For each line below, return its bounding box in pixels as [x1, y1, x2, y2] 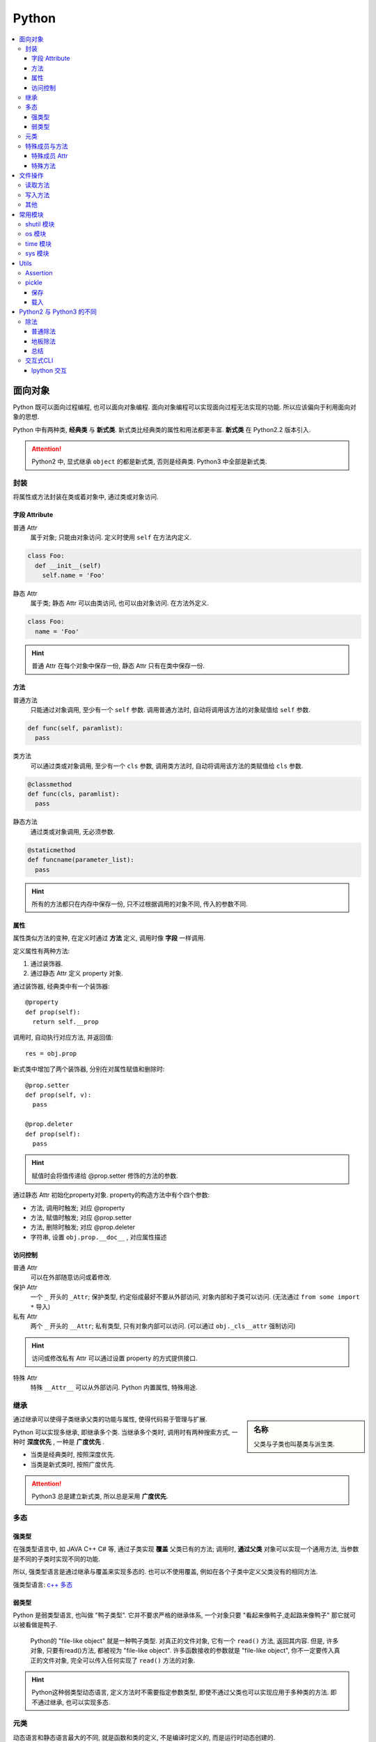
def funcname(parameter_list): [27, 856, 135, 864]
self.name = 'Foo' [42, 571, 105, 579]
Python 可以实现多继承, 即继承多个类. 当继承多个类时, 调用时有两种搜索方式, [13, 1428, 230, 1436]
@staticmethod [27, 846, 76, 854]
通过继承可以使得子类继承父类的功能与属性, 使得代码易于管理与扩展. [13, 1415, 208, 1424]
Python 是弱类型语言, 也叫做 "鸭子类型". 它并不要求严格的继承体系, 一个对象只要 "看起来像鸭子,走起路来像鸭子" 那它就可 [13, 1610, 357, 1619]
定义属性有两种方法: [13, 946, 70, 955]
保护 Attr [13, 1283, 38, 1291]
